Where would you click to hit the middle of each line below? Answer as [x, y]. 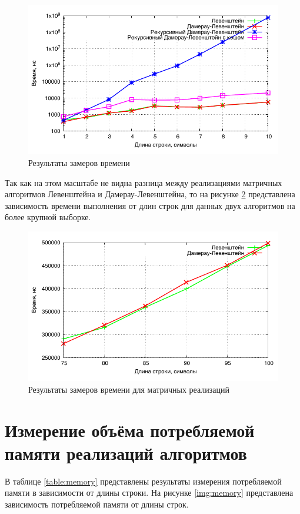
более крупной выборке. [48, 217]
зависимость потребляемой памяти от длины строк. [97, 504]
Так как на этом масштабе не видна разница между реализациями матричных [144, 182]
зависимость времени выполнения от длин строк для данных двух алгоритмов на [150, 205]
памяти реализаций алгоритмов [126, 452]
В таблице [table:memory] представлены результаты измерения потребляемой [143, 481]
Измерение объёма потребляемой [130, 430]
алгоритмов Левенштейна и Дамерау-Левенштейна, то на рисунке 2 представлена [150, 194]
